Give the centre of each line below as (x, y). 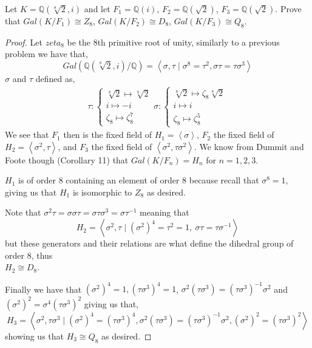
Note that (23, 212)
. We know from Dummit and (249, 146)
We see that (27, 135)
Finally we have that (43, 289)
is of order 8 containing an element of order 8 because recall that (138, 180)
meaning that (164, 212)
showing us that (34, 336)
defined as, (55, 78)
